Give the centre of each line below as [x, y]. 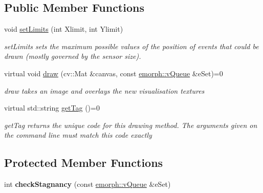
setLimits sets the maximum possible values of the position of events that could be [131, 46]
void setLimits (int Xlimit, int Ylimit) [64, 29]
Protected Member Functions [84, 163]
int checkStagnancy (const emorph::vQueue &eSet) [87, 184]
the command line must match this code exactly [78, 135]
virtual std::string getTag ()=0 [52, 108]
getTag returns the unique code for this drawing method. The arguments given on [131, 125]
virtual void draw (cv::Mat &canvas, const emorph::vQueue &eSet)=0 [114, 73]
